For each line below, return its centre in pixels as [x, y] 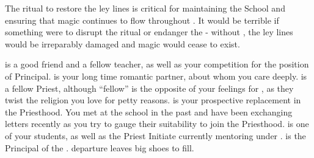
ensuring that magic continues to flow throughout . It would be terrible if [142, 20]
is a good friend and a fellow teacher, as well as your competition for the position [157, 64]
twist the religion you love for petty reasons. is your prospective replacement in [153, 100]
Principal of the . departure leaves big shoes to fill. [100, 147]
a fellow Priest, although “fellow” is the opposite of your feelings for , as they [149, 88]
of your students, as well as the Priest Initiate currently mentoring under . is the [155, 135]
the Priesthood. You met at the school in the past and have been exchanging [149, 112]
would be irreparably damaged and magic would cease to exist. [122, 43]
